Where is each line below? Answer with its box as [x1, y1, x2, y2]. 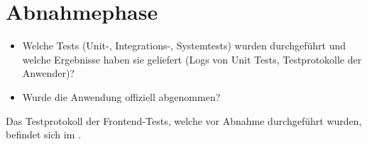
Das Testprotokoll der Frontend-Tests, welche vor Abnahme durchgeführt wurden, [6, 113, 362, 128]
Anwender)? [22, 66, 75, 80]
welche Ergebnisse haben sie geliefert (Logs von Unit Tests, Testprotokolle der [22, 52, 362, 66]
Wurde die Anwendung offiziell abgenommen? [22, 89, 221, 104]
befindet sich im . [6, 127, 81, 142]
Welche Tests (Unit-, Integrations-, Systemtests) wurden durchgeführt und [22, 38, 346, 53]
